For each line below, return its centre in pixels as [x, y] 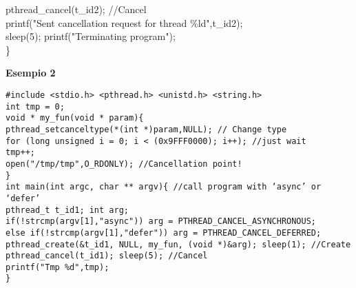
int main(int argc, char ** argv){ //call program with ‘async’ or [164, 187]
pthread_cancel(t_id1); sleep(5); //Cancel [107, 256]
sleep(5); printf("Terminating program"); [91, 36]
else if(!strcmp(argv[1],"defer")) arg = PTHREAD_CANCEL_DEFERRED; [164, 233]
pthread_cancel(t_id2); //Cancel [76, 9]
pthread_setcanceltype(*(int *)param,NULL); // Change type [146, 129]
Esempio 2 [31, 73]
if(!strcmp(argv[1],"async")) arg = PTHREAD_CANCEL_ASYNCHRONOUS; [161, 222]
